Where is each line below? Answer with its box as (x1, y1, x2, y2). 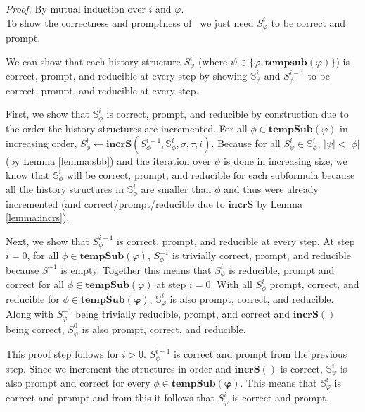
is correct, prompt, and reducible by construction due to (106, 106, 349, 121)
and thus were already (223, 182, 319, 196)
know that (6, 167, 50, 182)
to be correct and (271, 15, 346, 30)
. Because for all (211, 136, 281, 151)
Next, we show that (6, 233, 90, 248)
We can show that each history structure (6, 54, 181, 68)
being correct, (6, 321, 65, 336)
